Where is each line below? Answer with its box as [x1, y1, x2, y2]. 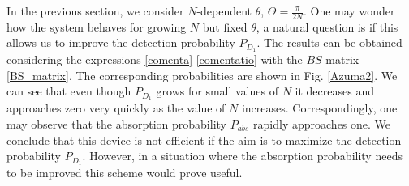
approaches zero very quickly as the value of [6, 99, 226, 116]
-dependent [196, 2, 252, 19]
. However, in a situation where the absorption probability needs [82, 147, 403, 164]
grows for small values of [156, 82, 278, 99]
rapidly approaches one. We [253, 115, 391, 132]
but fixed [202, 18, 248, 35]
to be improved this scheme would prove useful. [6, 163, 243, 180]
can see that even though [6, 82, 131, 99]
